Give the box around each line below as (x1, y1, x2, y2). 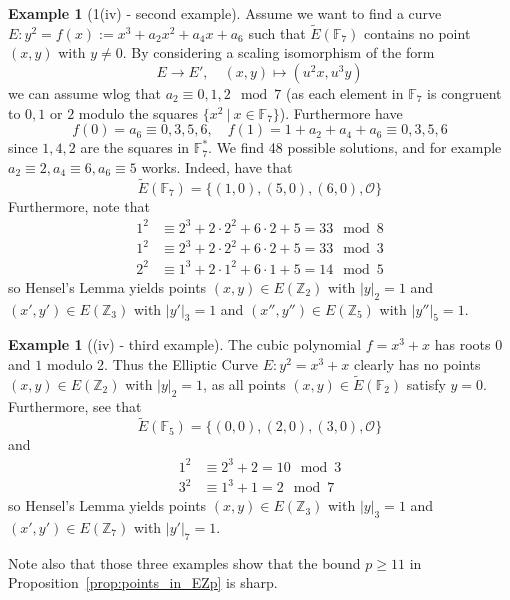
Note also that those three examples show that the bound (8, 552, 361, 573)
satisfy (406, 373, 446, 394)
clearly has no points (353, 353, 481, 374)
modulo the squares (78, 102, 199, 123)
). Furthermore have (279, 102, 403, 123)
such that (248, 22, 306, 43)
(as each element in (286, 83, 404, 103)
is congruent (427, 83, 502, 103)
